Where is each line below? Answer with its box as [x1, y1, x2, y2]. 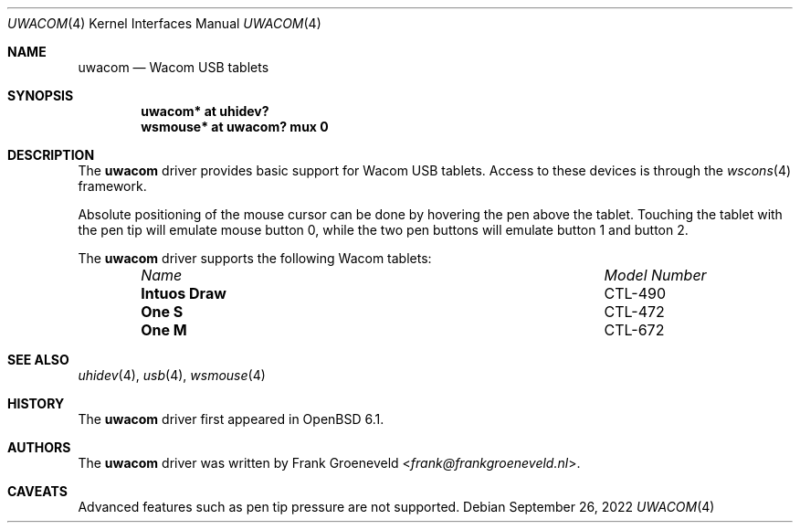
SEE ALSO [7, 352, 69, 367]
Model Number [604, 266, 707, 284]
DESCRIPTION [7, 147, 95, 163]
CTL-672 [604, 321, 665, 339]
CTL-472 [604, 302, 665, 321]
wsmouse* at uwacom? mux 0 [141, 119, 329, 134]
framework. [78, 178, 147, 194]
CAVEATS [7, 483, 68, 499]
